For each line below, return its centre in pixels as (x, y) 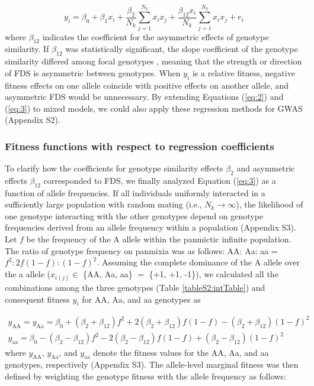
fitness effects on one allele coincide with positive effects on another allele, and (147, 85)
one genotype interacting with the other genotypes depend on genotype (134, 215)
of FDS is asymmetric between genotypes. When (93, 72)
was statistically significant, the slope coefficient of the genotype (182, 49)
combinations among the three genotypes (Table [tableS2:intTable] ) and (135, 288)
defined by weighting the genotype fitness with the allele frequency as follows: (145, 376)
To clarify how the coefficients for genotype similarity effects (114, 168)
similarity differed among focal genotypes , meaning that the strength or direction (153, 61)
